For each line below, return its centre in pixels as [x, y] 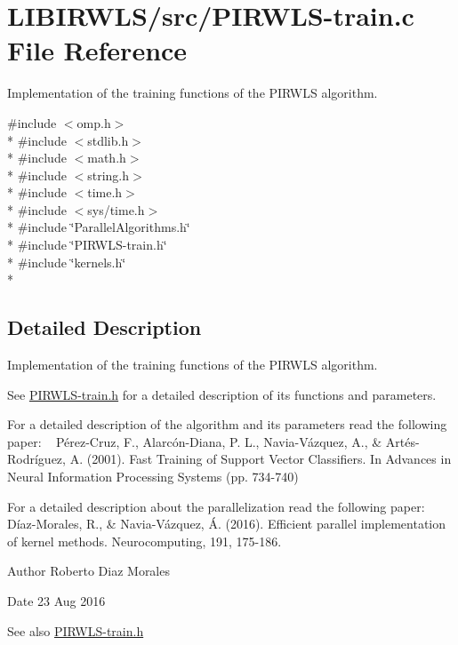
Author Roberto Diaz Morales [88, 571]
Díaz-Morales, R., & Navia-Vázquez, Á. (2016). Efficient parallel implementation [227, 524]
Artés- [402, 441]
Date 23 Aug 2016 [56, 600]
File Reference [97, 50]
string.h [108, 175]
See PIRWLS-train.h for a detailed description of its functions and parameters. [222, 394]
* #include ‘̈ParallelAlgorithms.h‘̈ [99, 227]
